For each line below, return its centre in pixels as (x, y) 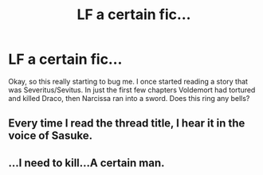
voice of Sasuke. (51, 136)
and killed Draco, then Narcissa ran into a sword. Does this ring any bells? (129, 98)
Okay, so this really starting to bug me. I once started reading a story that (128, 81)
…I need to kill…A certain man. (86, 163)
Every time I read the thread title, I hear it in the (127, 124)
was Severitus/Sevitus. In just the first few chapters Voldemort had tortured (132, 90)
